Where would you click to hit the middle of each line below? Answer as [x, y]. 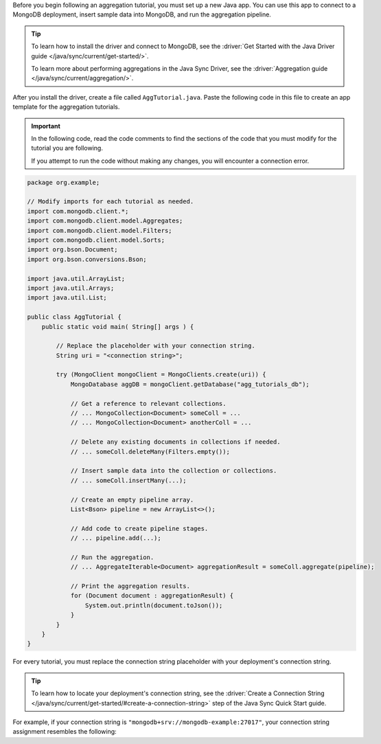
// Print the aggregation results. [130, 586]
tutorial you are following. [67, 148]
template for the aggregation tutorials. [66, 107]
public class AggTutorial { [74, 317]
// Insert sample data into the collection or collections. [174, 471]
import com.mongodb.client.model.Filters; [100, 230]
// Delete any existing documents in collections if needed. [175, 442]
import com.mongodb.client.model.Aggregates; [105, 221]
